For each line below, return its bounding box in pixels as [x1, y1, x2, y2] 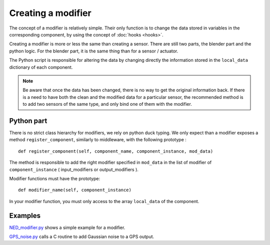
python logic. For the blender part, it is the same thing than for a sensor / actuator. [9, 48, 178, 54]
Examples [9, 211, 41, 220]
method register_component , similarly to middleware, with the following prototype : [9, 137, 187, 143]
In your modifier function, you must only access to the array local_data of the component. [9, 198, 199, 204]
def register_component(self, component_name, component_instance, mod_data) [18, 148, 213, 154]
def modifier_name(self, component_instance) [18, 187, 132, 193]
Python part [9, 116, 47, 125]
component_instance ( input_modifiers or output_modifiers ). [9, 166, 138, 172]
